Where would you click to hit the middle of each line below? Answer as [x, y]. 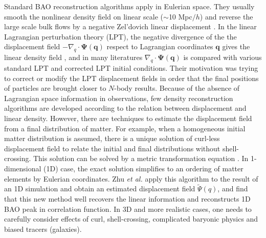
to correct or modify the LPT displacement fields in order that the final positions [131, 78]
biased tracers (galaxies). [43, 229]
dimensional [23, 168]
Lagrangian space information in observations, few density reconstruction [119, 98]
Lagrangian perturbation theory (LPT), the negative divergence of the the [120, 36]
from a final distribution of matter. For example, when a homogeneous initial [125, 128]
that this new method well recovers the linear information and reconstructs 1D [127, 198]
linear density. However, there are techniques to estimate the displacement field [128, 118]
